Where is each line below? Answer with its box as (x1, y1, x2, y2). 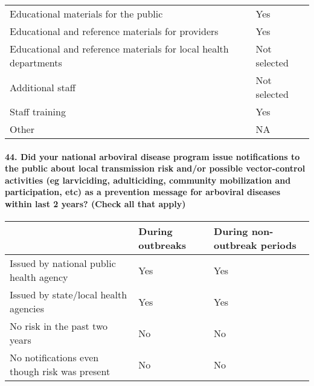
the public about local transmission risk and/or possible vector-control (5, 162, 306, 175)
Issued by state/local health (10, 288, 127, 302)
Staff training (10, 105, 66, 118)
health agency (10, 270, 68, 285)
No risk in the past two (10, 319, 107, 333)
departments (10, 56, 62, 69)
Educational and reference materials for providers (10, 24, 219, 38)
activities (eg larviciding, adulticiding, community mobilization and (5, 173, 291, 186)
